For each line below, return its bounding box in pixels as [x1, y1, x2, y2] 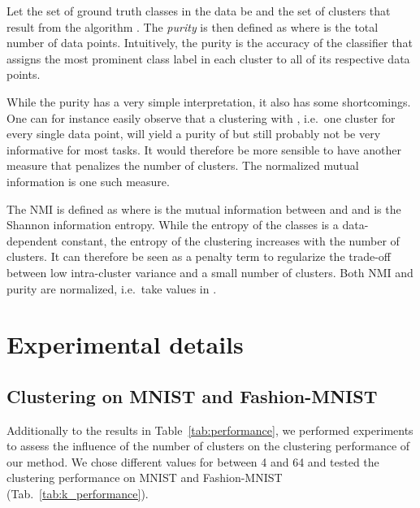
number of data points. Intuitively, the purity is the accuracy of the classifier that [6, 34, 413, 51]
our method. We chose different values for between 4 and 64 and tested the [6, 453, 379, 470]
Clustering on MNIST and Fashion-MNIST [6, 383, 378, 408]
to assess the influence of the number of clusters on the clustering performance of [6, 437, 410, 454]
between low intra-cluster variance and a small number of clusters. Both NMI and [6, 263, 414, 280]
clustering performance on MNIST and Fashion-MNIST [6, 469, 283, 486]
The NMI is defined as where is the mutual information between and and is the [6, 200, 401, 217]
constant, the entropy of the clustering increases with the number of [61, 232, 400, 249]
